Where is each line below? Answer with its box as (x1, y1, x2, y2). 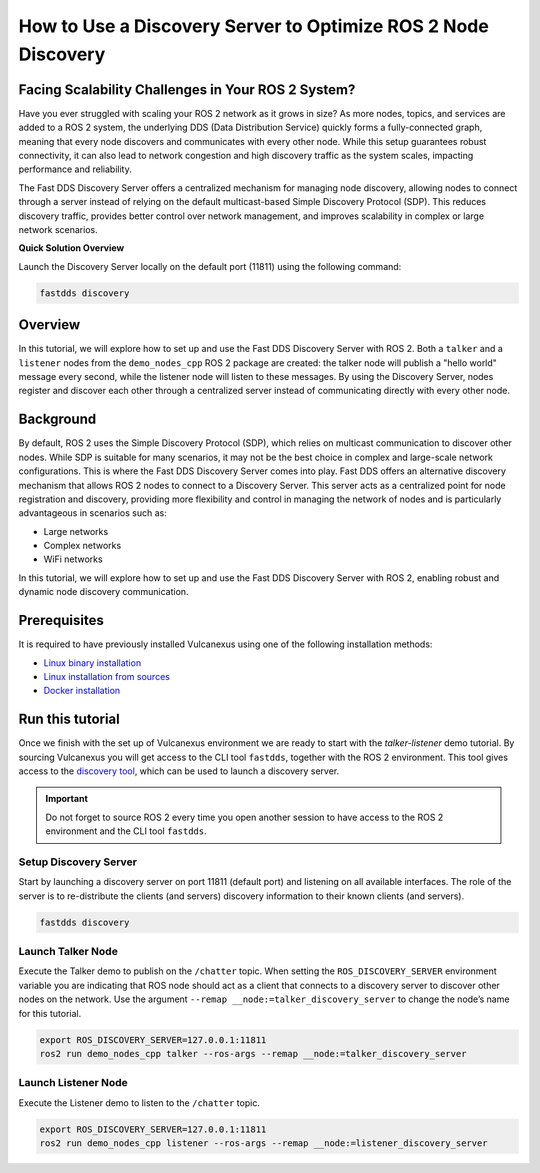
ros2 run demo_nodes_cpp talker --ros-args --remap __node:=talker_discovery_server (39, 1048, 467, 1059)
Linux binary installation (43, 656, 142, 669)
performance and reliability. (18, 163, 132, 175)
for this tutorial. (18, 1007, 82, 1019)
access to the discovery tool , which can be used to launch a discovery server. (18, 765, 340, 777)
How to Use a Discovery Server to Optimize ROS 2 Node (18, 15, 489, 37)
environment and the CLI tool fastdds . (45, 825, 207, 837)
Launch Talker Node (18, 945, 119, 959)
